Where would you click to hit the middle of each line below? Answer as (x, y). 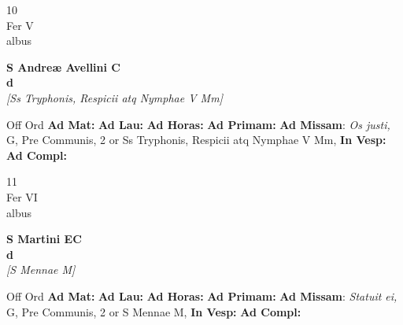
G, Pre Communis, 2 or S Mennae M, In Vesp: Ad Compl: (154, 311)
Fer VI (22, 196)
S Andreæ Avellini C (63, 66)
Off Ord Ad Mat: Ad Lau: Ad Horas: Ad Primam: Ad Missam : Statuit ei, (202, 295)
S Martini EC (44, 239)
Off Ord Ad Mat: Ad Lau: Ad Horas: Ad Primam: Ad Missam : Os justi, (198, 124)
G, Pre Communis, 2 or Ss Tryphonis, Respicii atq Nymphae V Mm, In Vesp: (196, 140)
